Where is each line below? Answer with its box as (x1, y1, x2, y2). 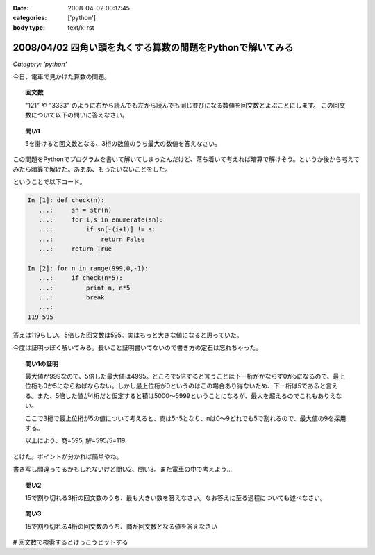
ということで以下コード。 (12, 178, 86, 186)
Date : (12, 4, 29, 12)
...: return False (38, 235, 145, 243)
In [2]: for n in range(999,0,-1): (27, 264, 149, 272)
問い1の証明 (25, 359, 59, 367)
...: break (38, 294, 105, 301)
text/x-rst (67, 23, 94, 31)
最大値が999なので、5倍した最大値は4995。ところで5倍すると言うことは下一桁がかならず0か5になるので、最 (25, 372, 340, 381)
